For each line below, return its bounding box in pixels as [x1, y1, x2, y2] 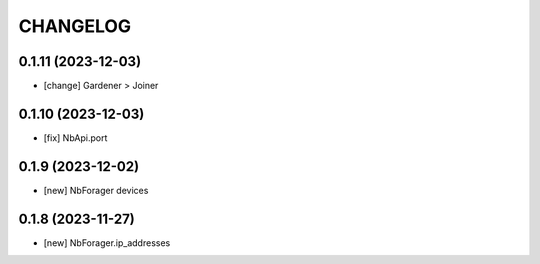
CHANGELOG [18, 15, 132, 37]
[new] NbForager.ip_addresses [43, 236, 171, 249]
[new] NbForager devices [43, 184, 149, 196]
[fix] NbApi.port [43, 131, 108, 144]
